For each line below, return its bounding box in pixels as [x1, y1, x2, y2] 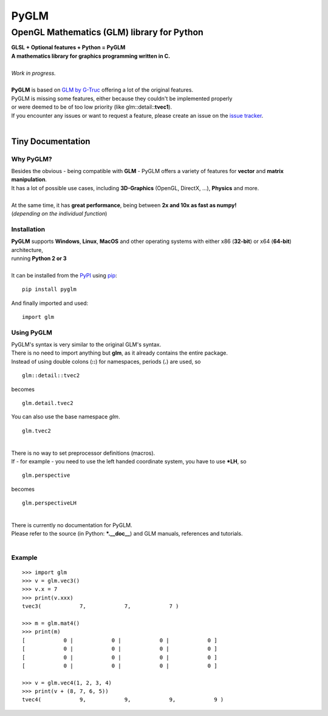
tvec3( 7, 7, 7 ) [22, 603, 179, 610]
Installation [11, 225, 46, 233]
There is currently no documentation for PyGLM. [11, 521, 133, 528]
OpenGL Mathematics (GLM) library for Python [11, 27, 203, 38]
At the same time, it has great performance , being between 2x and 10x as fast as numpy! [11, 201, 237, 209]
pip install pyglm [22, 286, 77, 293]
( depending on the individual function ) [11, 210, 108, 217]
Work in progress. [11, 69, 56, 77]
